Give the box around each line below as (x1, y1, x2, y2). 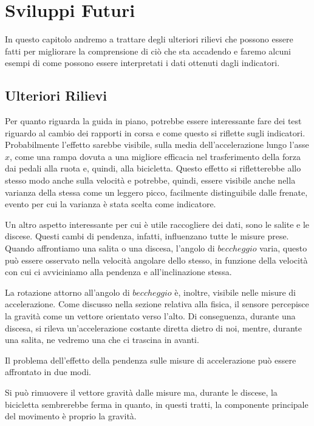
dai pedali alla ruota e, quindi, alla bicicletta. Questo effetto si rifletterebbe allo (5, 162, 301, 175)
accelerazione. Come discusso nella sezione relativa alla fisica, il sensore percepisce (5, 298, 309, 310)
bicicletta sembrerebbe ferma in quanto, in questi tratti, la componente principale (5, 398, 309, 410)
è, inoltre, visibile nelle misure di (174, 285, 296, 298)
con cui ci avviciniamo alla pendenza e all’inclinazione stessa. (5, 265, 232, 278)
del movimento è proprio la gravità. (5, 410, 137, 422)
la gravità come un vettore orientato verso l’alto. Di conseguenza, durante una (5, 310, 296, 322)
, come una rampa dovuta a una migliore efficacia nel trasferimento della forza (10, 150, 301, 162)
